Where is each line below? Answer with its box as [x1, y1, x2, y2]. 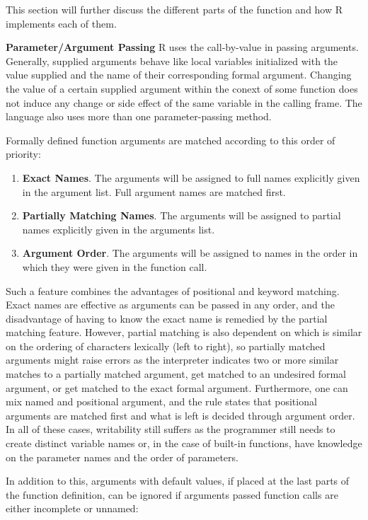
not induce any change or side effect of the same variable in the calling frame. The [6, 95, 362, 110]
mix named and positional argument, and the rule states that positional [6, 394, 317, 409]
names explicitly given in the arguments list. [22, 221, 215, 236]
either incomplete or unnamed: [6, 501, 139, 516]
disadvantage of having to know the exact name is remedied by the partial [6, 311, 328, 325]
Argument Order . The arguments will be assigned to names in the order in [22, 245, 358, 260]
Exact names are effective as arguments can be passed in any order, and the [6, 297, 335, 312]
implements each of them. [6, 16, 117, 30]
